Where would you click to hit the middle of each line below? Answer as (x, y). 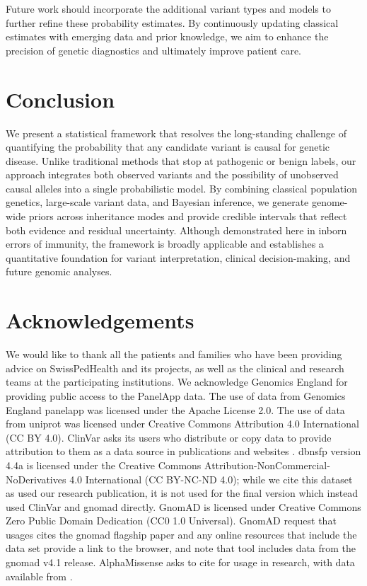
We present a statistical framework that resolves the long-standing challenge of (176, 133)
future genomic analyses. (59, 271)
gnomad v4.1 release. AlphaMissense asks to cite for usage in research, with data (180, 562)
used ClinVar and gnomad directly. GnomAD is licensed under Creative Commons (183, 506)
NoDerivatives (36, 479)
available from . (39, 576)
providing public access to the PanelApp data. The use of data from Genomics (176, 395)
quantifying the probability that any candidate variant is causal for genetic (168, 147)
